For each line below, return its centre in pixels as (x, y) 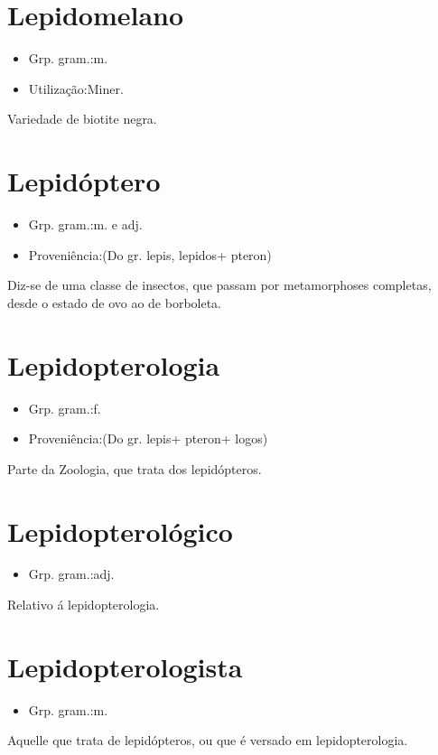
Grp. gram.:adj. (71, 574)
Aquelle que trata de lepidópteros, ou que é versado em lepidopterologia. (208, 740)
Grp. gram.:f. (65, 408)
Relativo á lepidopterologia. (84, 605)
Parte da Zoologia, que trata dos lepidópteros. (135, 468)
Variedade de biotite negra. (82, 119)
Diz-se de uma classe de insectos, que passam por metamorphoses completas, (219, 285)
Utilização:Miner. (76, 88)
